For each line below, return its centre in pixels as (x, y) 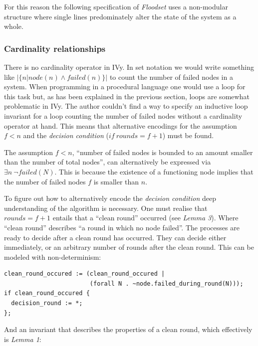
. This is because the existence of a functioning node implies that (154, 171)
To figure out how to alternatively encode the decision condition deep (110, 198)
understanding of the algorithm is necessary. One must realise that (106, 208)
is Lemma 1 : (23, 339)
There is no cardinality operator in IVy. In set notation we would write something (129, 67)
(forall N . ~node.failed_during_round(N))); (166, 283)
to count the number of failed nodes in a (171, 77)
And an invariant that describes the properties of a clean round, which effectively (128, 329)
